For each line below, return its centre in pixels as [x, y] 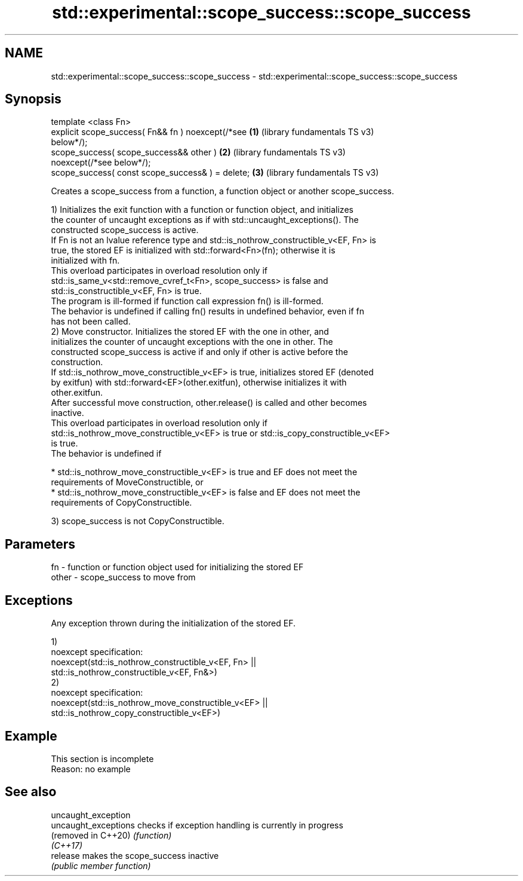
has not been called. [91, 322]
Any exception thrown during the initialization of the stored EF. [173, 623]
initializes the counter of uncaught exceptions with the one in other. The [192, 342]
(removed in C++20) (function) [111, 835]
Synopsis [33, 99]
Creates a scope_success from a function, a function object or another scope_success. [222, 191]
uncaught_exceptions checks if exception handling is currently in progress [197, 825]
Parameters [40, 544]
